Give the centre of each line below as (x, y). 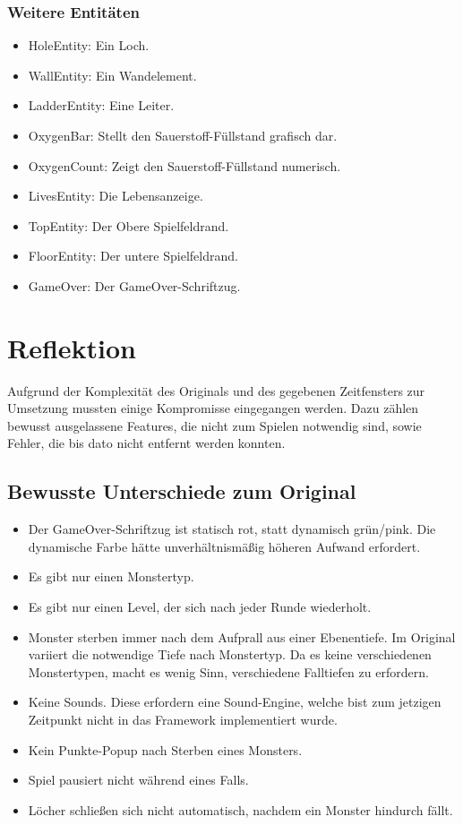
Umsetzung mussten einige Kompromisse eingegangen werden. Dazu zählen (213, 408)
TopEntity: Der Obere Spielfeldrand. (129, 225)
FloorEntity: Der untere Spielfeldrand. (133, 256)
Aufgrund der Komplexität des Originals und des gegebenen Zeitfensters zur (216, 390)
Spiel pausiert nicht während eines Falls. (138, 780)
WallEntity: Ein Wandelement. (112, 75)
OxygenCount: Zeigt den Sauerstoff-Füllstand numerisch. (184, 165)
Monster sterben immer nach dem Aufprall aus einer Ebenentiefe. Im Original (242, 636)
